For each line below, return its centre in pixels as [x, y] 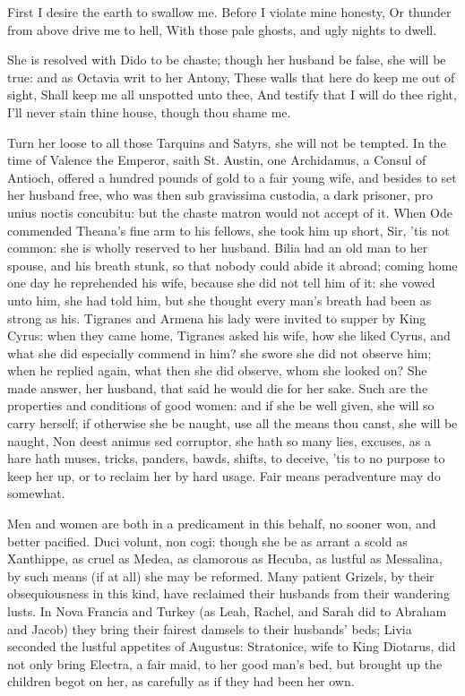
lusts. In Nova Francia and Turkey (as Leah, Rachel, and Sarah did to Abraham [227, 611]
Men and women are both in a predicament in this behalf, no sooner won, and [222, 524]
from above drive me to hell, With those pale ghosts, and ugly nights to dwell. [222, 29]
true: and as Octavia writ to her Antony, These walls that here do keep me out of [231, 77]
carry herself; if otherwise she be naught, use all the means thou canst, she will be [232, 423]
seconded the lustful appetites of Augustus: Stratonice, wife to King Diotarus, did [232, 646]
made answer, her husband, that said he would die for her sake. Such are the [218, 387]
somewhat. [36, 493]
